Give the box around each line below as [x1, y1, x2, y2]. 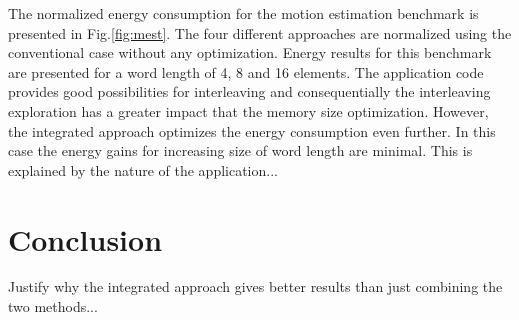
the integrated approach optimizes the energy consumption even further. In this [8, 120, 496, 141]
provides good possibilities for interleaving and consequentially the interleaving [8, 81, 491, 102]
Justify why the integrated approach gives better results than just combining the [8, 276, 503, 297]
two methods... [8, 296, 98, 317]
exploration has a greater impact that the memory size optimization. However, [8, 100, 489, 121]
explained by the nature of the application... [8, 159, 278, 180]
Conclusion [8, 218, 163, 259]
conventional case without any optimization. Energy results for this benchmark [8, 42, 492, 63]
